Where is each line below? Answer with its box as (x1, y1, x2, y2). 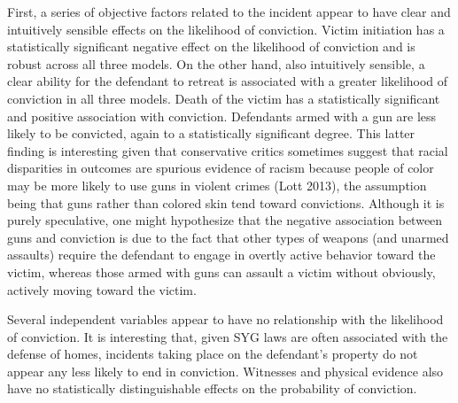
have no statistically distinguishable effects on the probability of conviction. (7, 379, 417, 398)
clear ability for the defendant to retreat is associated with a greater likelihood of (7, 72, 448, 90)
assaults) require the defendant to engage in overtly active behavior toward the (7, 245, 436, 264)
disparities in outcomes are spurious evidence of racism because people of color (7, 159, 434, 177)
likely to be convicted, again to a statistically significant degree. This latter (7, 124, 415, 143)
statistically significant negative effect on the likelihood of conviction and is (7, 37, 415, 56)
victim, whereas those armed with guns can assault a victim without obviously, (7, 262, 436, 281)
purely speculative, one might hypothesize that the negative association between (7, 211, 443, 229)
